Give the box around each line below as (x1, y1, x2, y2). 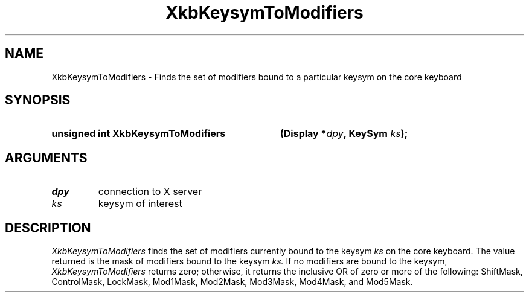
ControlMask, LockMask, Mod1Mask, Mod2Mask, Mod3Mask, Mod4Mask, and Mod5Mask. (51, 276, 413, 287)
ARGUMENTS (5, 150, 88, 165)
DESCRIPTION (5, 220, 91, 235)
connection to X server (98, 185, 202, 198)
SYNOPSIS (5, 92, 71, 108)
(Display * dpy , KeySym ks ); (280, 127, 408, 140)
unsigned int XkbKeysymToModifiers (51, 127, 226, 140)
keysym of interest (98, 197, 182, 210)
